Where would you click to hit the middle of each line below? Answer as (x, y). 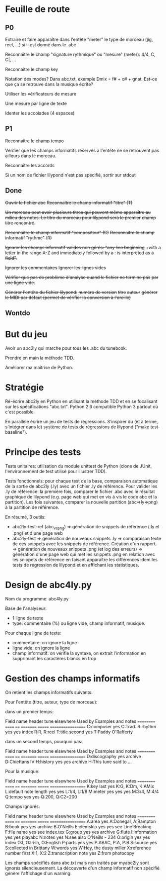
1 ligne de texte (28, 618)
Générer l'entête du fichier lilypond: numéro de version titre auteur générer (81, 292)
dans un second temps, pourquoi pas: (44, 741)
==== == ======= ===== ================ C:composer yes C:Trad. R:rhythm (81, 726)
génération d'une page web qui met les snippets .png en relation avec (83, 554)
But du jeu (27, 335)
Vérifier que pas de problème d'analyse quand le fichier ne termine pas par (82, 277)
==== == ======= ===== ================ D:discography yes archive (73, 756)
